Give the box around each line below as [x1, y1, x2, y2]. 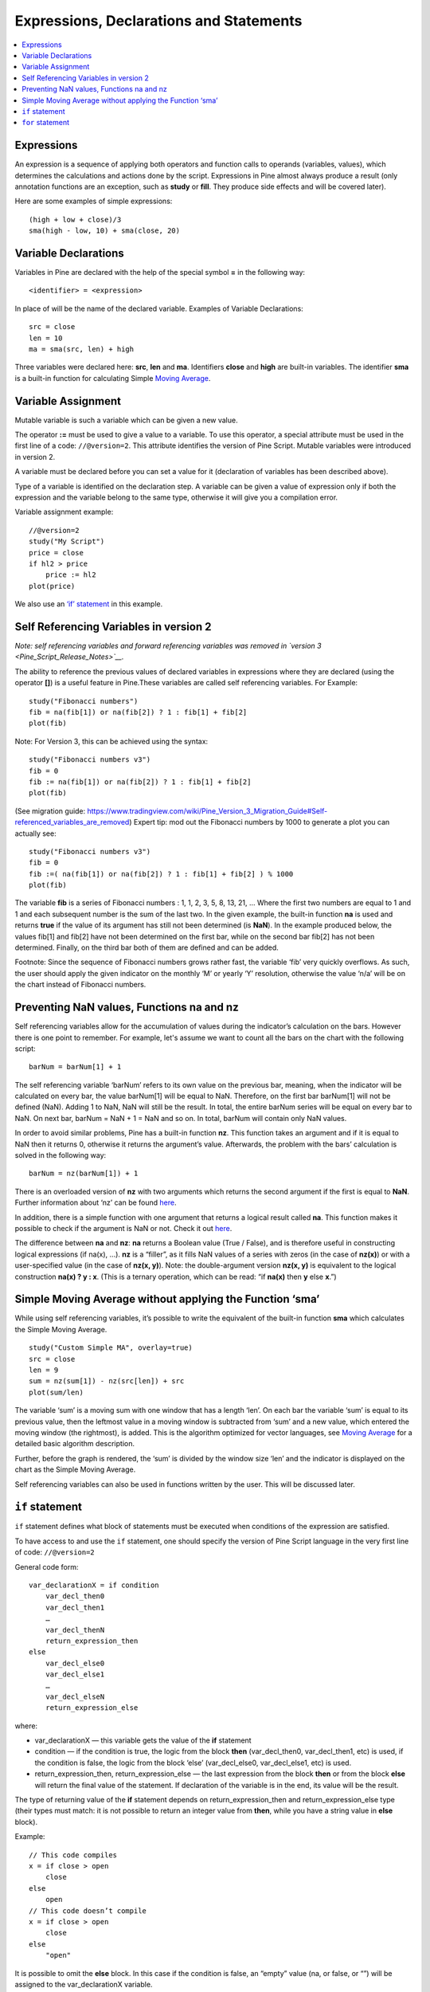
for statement [21, 118, 70, 127]
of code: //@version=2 [14, 1547, 95, 1557]
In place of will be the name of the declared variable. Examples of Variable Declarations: [14, 304, 304, 313]
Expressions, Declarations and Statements [14, 12, 303, 29]
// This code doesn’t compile [29, 1906, 147, 1916]
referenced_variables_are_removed [14, 818, 130, 827]
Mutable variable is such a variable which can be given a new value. [14, 415, 238, 425]
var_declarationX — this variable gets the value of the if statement [34, 1735, 252, 1745]
